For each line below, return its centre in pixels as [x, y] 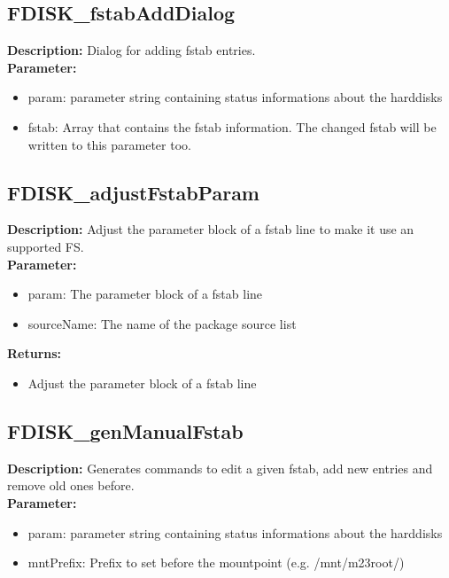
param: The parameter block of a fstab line [145, 294]
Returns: [35, 353]
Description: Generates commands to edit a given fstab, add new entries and [220, 468]
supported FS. [46, 246]
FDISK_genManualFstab [125, 430]
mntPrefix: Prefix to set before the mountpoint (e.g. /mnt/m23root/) [216, 562]
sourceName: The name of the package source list [162, 323]
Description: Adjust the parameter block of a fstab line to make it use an [211, 229]
